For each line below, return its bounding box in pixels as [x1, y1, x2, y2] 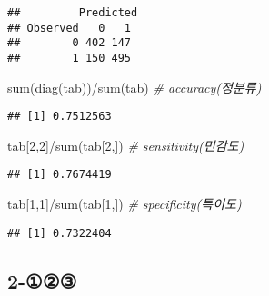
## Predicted [7, 6, 138, 19]
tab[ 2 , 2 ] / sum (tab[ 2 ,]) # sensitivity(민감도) [7, 135, 244, 154]
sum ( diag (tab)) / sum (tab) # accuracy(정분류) [7, 77, 262, 96]
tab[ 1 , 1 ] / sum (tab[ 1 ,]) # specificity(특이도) [7, 194, 242, 213]
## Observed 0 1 [7, 21, 132, 35]
